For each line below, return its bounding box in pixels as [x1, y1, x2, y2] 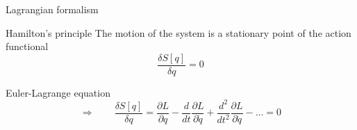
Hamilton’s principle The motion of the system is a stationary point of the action [6, 25, 351, 40]
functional [6, 39, 49, 54]
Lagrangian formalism [6, 2, 99, 16]
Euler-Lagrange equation [6, 85, 110, 99]
